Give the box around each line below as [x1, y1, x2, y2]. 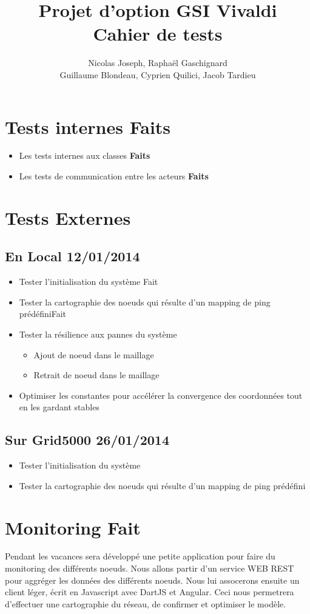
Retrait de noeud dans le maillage [33, 369, 160, 381]
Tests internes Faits [5, 114, 171, 139]
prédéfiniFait [19, 307, 67, 320]
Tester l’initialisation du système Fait [19, 275, 158, 288]
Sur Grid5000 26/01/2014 [5, 430, 169, 449]
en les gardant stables [19, 401, 99, 413]
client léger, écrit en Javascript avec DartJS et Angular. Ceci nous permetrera [5, 586, 294, 598]
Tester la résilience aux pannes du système [19, 327, 177, 340]
